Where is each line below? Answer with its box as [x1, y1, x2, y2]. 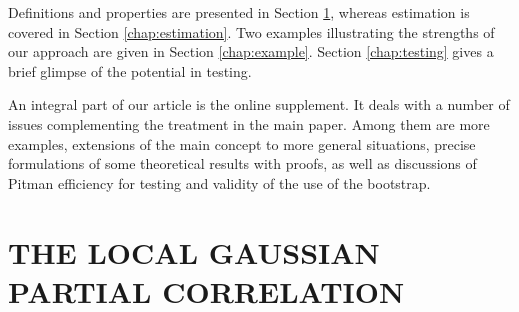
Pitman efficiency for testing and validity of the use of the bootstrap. [8, 172, 431, 193]
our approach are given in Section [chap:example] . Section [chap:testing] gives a [8, 41, 494, 62]
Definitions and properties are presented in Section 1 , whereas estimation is [8, 2, 470, 22]
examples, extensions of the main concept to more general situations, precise [8, 133, 476, 154]
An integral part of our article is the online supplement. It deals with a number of [8, 94, 510, 115]
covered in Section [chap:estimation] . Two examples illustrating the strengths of [8, 21, 495, 42]
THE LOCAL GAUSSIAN [8, 231, 380, 272]
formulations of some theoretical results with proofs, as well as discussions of [8, 153, 477, 174]
